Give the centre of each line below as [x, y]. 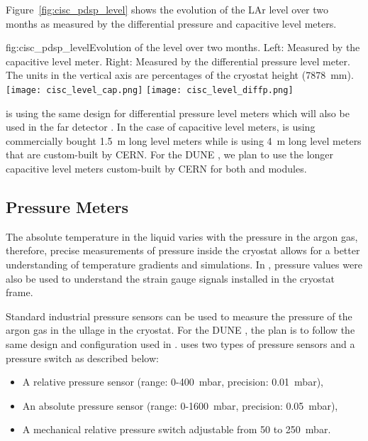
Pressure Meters [67, 206]
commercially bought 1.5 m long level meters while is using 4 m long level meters [184, 140]
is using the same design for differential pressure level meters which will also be [178, 113]
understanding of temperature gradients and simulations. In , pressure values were [184, 264]
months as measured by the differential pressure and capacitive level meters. [171, 23]
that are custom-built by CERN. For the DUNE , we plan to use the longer [170, 154]
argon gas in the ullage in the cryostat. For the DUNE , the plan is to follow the [180, 330]
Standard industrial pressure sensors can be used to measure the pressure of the [179, 316]
